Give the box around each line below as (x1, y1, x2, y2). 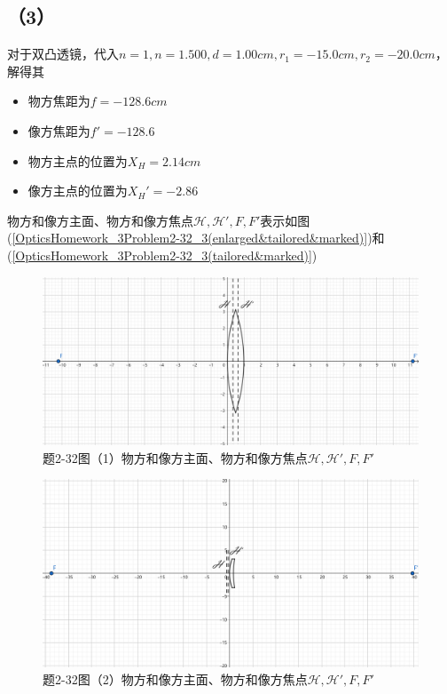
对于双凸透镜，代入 (7, 44, 119, 63)
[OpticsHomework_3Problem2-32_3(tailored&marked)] (12, 245, 312, 264)
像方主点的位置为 (27, 181, 128, 200)
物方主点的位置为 (27, 151, 128, 170)
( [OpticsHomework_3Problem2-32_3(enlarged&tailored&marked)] (7, 228, 368, 247)
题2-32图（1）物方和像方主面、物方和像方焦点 (43, 448, 308, 467)
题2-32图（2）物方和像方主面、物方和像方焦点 (43, 670, 308, 689)
